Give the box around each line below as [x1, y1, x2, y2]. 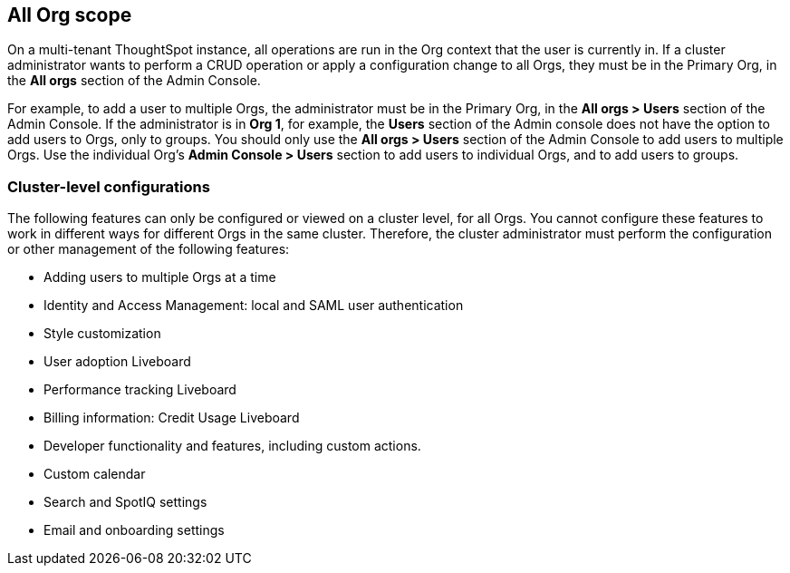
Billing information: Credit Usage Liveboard [43, 410, 300, 426]
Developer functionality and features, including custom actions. [43, 438, 421, 454]
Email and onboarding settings [43, 522, 225, 539]
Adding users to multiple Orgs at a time [43, 269, 276, 286]
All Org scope [7, 4, 132, 26]
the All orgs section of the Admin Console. [7, 73, 261, 89]
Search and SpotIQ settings [43, 494, 207, 510]
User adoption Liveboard [43, 354, 191, 370]
